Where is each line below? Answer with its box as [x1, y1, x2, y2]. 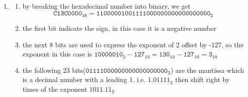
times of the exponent [22, 84, 87, 94]
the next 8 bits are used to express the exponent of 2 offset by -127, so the [22, 39, 244, 49]
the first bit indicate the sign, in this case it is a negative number [22, 23, 216, 33]
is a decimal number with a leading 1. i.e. [22, 74, 146, 84]
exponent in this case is [22, 49, 92, 59]
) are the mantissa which [170, 65, 244, 75]
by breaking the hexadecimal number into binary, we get [22, 1, 191, 11]
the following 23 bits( [22, 65, 86, 75]
